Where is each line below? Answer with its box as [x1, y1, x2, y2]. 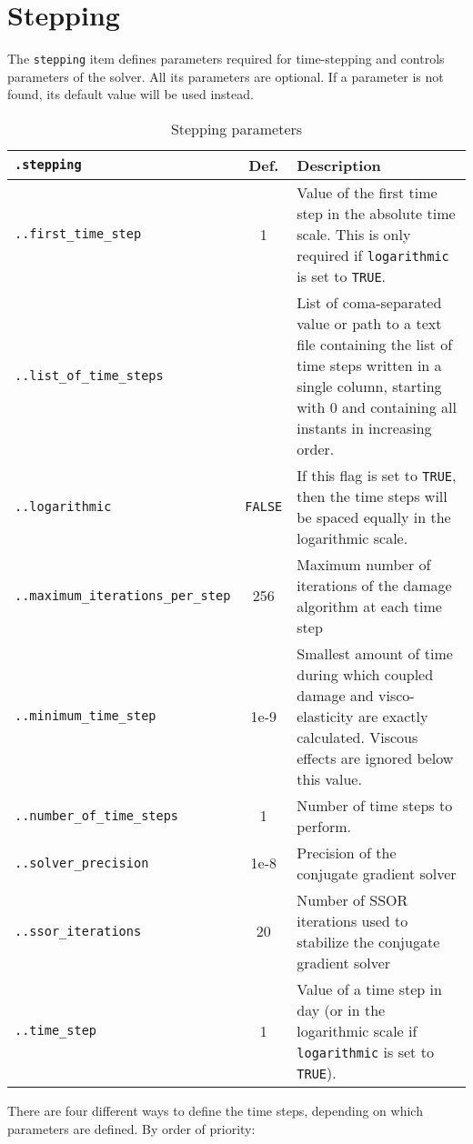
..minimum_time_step [15, 708, 156, 724]
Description [297, 154, 381, 176]
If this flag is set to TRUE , [297, 464, 457, 486]
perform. [297, 815, 351, 837]
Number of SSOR [297, 888, 408, 910]
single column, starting [297, 375, 442, 396]
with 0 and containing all [297, 396, 457, 417]
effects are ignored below [297, 747, 454, 768]
